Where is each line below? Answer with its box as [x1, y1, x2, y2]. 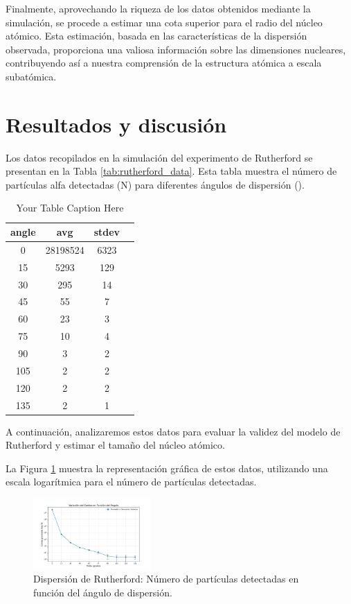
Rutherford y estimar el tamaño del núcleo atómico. [6, 438, 225, 452]
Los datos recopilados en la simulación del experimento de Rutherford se [6, 150, 313, 164]
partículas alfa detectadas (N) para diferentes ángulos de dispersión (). [6, 177, 305, 191]
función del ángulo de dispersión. [33, 585, 172, 599]
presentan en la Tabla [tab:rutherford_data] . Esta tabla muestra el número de [6, 164, 337, 178]
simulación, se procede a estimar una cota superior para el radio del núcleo [6, 15, 323, 29]
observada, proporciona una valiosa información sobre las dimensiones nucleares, [6, 42, 346, 56]
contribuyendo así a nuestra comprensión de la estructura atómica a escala [6, 55, 322, 70]
